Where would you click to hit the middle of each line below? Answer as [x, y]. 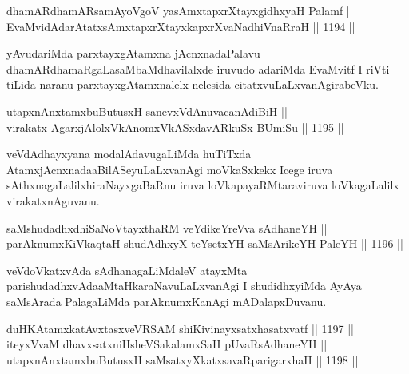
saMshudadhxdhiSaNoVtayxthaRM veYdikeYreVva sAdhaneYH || [167, 227]
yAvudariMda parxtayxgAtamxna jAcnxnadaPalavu [133, 53]
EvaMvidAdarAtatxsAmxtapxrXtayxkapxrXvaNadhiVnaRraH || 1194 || [181, 26]
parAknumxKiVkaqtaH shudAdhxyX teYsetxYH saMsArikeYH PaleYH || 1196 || [205, 243]
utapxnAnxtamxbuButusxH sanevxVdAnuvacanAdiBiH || [147, 111]
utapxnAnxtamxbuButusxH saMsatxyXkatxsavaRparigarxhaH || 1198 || [183, 359]
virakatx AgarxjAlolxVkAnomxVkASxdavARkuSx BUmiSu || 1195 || [175, 127]
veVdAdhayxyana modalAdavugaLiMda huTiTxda [129, 154]
